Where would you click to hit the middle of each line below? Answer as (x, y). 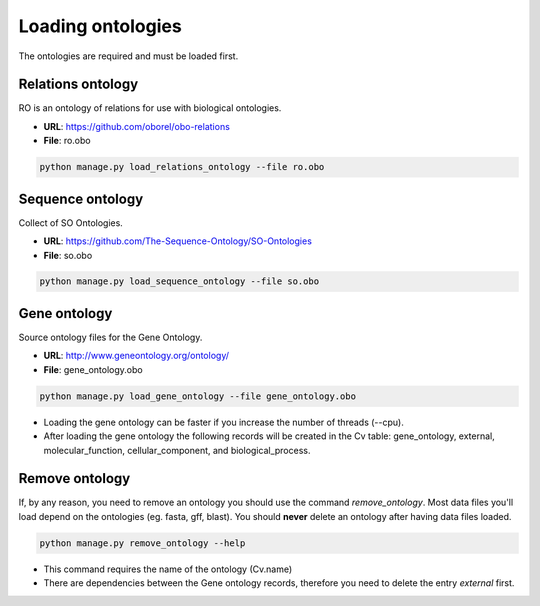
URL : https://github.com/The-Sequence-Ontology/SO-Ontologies (177, 241)
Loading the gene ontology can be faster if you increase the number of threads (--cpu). (223, 422)
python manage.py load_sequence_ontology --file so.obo (179, 281)
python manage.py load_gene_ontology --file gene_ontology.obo (198, 396)
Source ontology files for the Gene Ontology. (110, 337)
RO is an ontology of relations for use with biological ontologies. (150, 108)
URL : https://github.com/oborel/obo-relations (136, 126)
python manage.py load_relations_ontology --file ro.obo (182, 167)
